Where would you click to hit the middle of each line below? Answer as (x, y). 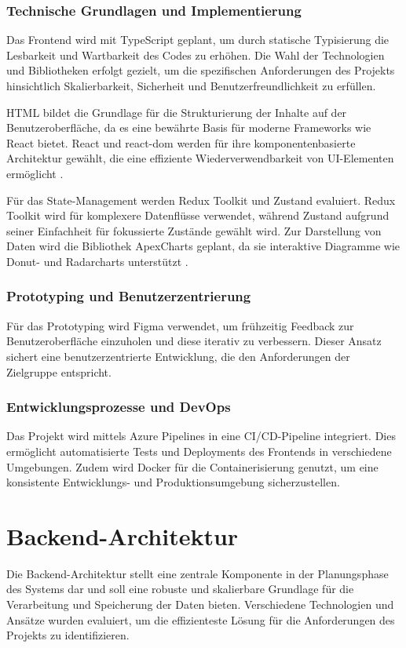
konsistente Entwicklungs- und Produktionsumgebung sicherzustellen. (173, 482)
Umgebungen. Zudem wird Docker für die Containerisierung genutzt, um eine (192, 466)
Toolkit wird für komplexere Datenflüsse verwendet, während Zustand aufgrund (198, 215)
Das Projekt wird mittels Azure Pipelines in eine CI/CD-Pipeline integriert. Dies (201, 436)
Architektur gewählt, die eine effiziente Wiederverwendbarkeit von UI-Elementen (200, 158)
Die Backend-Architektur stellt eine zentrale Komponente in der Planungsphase (198, 573)
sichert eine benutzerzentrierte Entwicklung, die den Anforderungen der (178, 356)
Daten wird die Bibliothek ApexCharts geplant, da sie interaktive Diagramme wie (203, 246)
